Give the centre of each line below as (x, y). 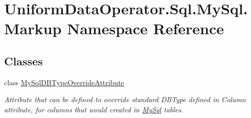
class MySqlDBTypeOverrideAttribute (64, 82)
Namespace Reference (145, 28)
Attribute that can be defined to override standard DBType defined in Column (125, 99)
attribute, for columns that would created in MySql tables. (94, 109)
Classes (24, 61)
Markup (33, 28)
